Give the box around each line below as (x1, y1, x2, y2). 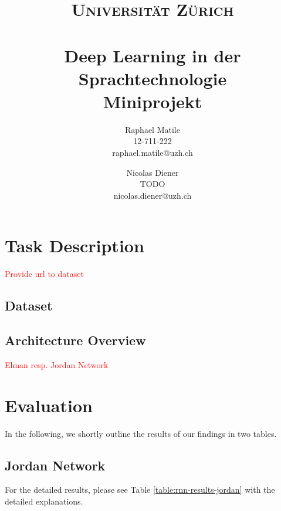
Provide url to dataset (5, 268, 84, 280)
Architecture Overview (5, 331, 146, 349)
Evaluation (5, 393, 93, 417)
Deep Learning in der (64, 43, 241, 67)
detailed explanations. (5, 495, 83, 507)
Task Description (5, 233, 144, 258)
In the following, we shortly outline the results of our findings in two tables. (5, 427, 277, 439)
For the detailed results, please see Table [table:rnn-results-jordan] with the (5, 483, 275, 496)
